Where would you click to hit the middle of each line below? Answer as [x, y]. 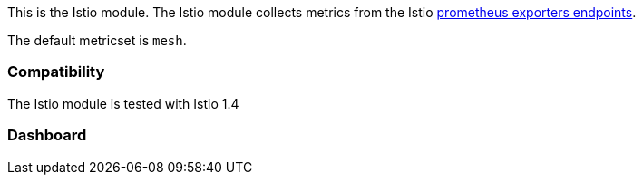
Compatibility [56, 72]
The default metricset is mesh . [97, 40]
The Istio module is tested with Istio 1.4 [123, 103]
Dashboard [47, 135]
